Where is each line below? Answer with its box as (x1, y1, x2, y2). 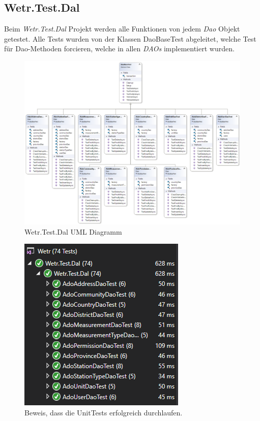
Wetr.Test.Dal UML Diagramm (24, 226, 122, 237)
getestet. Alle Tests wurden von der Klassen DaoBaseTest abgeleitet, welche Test (4, 33, 256, 44)
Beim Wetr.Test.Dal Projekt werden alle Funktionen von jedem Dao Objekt (4, 23, 240, 34)
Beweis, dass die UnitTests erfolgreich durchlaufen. (24, 407, 183, 417)
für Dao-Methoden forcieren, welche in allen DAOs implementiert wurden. (4, 43, 235, 54)
